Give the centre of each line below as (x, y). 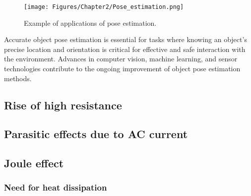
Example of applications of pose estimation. (90, 23)
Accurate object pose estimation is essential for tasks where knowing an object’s (125, 39)
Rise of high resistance (63, 105)
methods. (18, 78)
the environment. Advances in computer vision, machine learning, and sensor (121, 59)
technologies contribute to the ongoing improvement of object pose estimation (122, 69)
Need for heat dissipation (56, 187)
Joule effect (34, 163)
